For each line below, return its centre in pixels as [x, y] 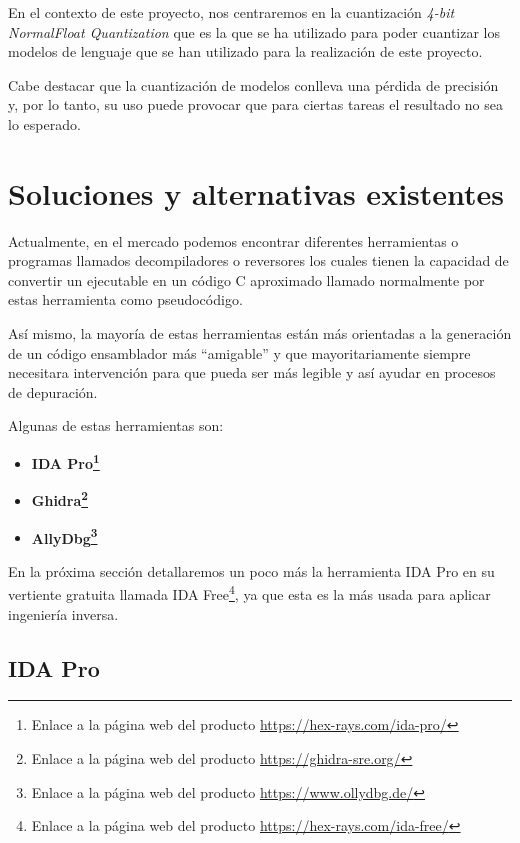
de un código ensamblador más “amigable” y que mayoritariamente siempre [239, 352]
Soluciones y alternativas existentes [256, 192]
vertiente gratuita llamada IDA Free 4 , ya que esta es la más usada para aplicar [249, 593]
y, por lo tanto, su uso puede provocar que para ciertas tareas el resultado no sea [255, 104]
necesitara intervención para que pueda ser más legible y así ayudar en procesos [252, 372]
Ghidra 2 [59, 498]
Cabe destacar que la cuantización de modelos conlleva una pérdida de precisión [253, 84]
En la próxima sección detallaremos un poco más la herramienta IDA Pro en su [251, 570]
